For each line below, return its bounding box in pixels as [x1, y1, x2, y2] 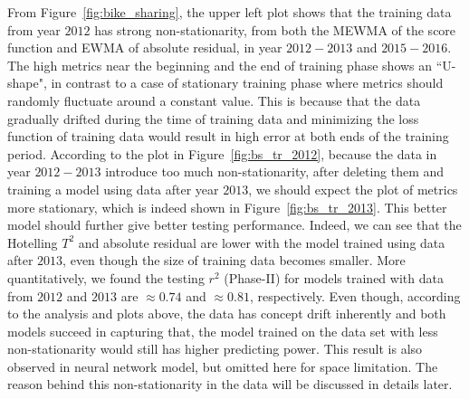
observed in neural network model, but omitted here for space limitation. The [7, 356, 438, 375]
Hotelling [7, 233, 58, 252]
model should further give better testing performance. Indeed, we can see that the [7, 215, 462, 234]
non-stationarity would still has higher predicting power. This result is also [7, 339, 423, 358]
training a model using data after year [7, 179, 219, 198]
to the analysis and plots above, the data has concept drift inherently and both [7, 304, 446, 323]
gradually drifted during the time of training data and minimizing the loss [7, 109, 419, 128]
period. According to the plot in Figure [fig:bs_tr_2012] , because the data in [7, 144, 437, 163]
